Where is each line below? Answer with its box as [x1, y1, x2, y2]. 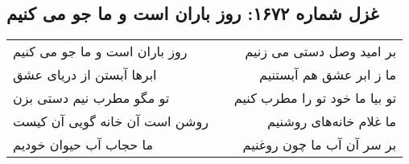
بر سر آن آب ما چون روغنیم [242, 135, 397, 154]
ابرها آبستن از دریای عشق [13, 65, 157, 84]
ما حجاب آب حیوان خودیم [13, 135, 153, 154]
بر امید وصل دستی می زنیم [245, 42, 397, 61]
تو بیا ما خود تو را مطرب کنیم [233, 88, 397, 108]
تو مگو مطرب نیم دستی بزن [13, 88, 170, 108]
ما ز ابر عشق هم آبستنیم [259, 65, 397, 84]
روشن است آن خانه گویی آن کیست [13, 112, 209, 131]
